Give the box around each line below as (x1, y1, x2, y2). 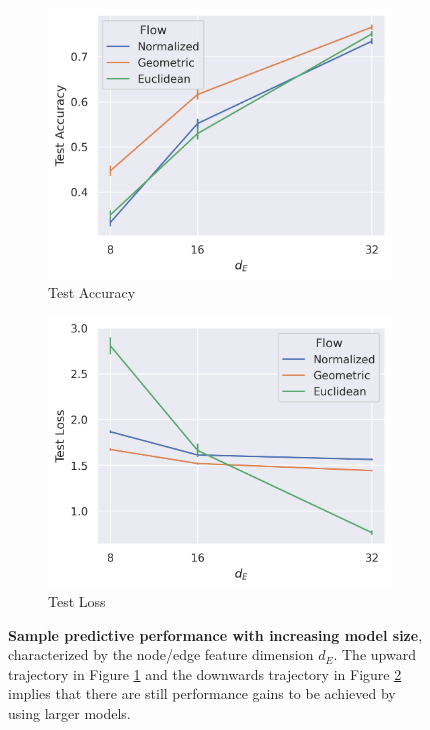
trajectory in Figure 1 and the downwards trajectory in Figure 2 (8, 663, 402, 684)
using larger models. (8, 702, 131, 723)
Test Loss (48, 590, 106, 611)
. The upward (333, 644, 416, 665)
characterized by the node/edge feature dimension (8, 644, 314, 665)
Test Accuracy (48, 282, 136, 303)
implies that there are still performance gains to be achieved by (8, 683, 396, 704)
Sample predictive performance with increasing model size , (8, 624, 423, 645)
